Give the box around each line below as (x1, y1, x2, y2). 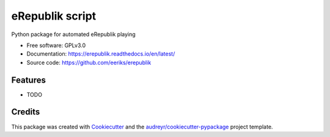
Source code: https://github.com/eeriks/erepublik (26, 59, 152, 66)
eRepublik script (11, 9, 97, 23)
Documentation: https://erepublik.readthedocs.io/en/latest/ (26, 50, 175, 57)
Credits (11, 107, 40, 117)
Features (11, 75, 46, 85)
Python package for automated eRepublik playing (11, 31, 136, 38)
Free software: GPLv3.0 (26, 42, 86, 49)
